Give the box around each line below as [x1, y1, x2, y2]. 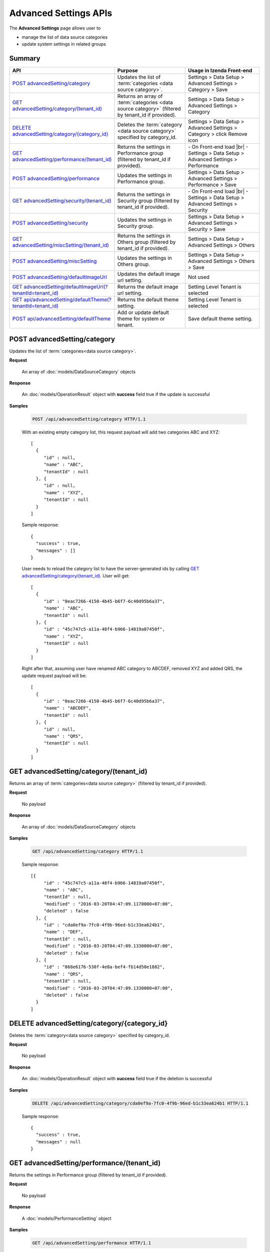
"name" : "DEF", [43, 929, 83, 935]
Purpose [117, 67, 138, 74]
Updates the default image [117, 270, 180, 277]
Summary [9, 54, 40, 63]
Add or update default [117, 309, 169, 316]
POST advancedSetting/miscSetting [12, 258, 97, 265]
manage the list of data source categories [21, 34, 108, 40]
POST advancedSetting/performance [12, 175, 100, 182]
